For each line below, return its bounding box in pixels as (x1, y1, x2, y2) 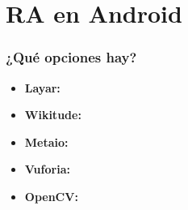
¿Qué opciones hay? (6, 47, 137, 67)
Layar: (24, 79, 61, 96)
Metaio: (24, 133, 69, 150)
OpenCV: (24, 187, 78, 204)
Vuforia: (24, 161, 70, 178)
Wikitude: (24, 106, 81, 123)
